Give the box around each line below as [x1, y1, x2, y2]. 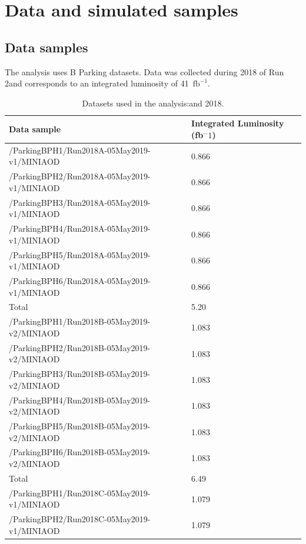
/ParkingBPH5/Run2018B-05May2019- [9, 420, 151, 432]
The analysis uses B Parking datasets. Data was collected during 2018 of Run [5, 65, 284, 78]
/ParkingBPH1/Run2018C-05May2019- [9, 486, 151, 499]
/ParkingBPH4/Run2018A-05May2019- [9, 222, 151, 235]
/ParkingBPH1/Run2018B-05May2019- [9, 315, 151, 328]
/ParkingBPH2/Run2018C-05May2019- [9, 513, 151, 525]
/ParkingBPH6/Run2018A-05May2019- [9, 274, 151, 286]
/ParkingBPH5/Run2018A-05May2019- [9, 248, 151, 261]
